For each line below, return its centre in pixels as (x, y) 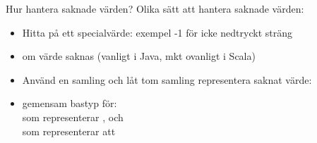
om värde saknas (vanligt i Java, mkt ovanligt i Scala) (139, 56)
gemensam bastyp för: (70, 103)
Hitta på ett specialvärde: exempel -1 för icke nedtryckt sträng (157, 32)
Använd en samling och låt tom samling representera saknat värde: (167, 79)
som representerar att (69, 131)
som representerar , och (73, 117)
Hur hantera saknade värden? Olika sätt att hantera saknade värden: (155, 8)
